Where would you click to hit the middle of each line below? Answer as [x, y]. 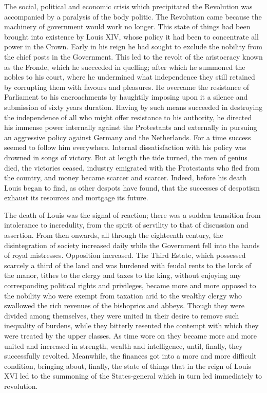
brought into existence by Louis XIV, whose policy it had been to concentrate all [131, 36]
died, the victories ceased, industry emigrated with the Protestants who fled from [132, 167]
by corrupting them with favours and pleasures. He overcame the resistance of [127, 87]
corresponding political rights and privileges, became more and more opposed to [130, 285]
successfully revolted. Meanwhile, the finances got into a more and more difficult [130, 356]
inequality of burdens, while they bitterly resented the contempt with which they [131, 325]
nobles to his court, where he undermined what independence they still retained [130, 77]
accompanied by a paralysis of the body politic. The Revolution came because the [133, 16]
